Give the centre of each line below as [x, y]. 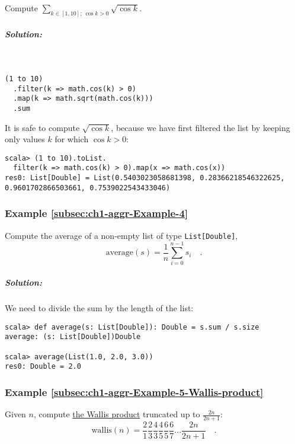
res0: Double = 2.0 [43, 367]
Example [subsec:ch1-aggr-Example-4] [97, 213]
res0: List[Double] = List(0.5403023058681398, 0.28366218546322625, [145, 178]
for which [72, 139]
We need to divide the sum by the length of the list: [99, 308]
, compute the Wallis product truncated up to [117, 414]
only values [25, 139]
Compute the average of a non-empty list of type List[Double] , [121, 235]
